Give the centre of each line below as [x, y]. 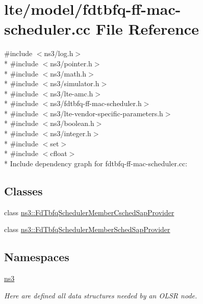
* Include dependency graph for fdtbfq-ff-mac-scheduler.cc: [96, 163]
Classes [23, 191]
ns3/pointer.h [71, 63]
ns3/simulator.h [75, 83]
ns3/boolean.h [72, 123]
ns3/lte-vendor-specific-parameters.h [107, 113]
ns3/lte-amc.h [72, 93]
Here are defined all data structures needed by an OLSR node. [101, 295]
